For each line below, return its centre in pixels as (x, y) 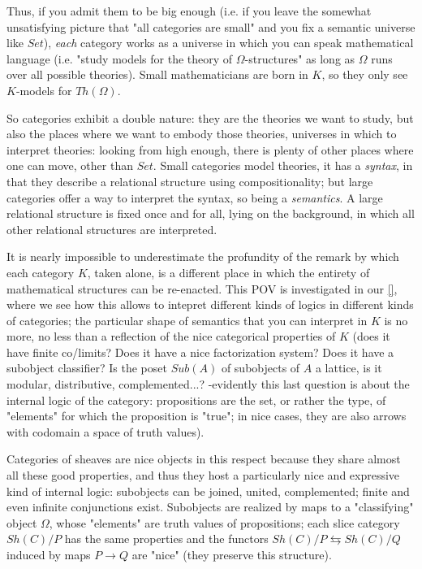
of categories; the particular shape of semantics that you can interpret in (187, 320)
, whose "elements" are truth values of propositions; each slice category (224, 522)
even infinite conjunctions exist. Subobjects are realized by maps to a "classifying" (210, 507)
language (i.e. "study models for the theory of (120, 58)
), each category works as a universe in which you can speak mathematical (228, 43)
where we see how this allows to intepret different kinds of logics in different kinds (210, 304)
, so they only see (365, 74)
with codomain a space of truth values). (105, 431)
